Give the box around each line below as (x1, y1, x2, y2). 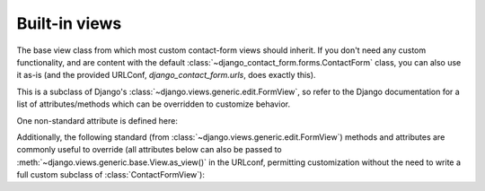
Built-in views (16, 13, 122, 33)
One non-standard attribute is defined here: (16, 115, 179, 126)
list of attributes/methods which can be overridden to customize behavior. (16, 99, 291, 109)
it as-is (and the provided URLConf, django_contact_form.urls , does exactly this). (16, 70, 316, 81)
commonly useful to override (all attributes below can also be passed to (16, 144, 282, 155)
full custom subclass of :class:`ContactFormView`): (16, 169, 206, 180)
